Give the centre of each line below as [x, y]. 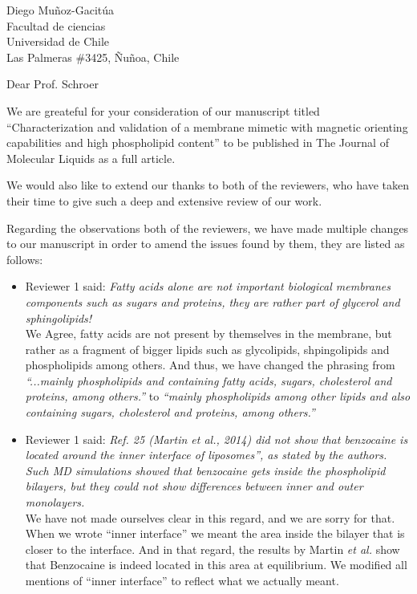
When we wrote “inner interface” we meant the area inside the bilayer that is [215, 533]
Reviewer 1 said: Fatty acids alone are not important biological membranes [208, 286]
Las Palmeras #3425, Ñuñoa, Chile [93, 57]
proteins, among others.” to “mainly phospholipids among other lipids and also [218, 396]
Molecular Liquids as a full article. [91, 158]
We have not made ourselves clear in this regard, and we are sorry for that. [210, 517]
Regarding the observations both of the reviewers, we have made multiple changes [208, 228]
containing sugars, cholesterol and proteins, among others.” [170, 412]
